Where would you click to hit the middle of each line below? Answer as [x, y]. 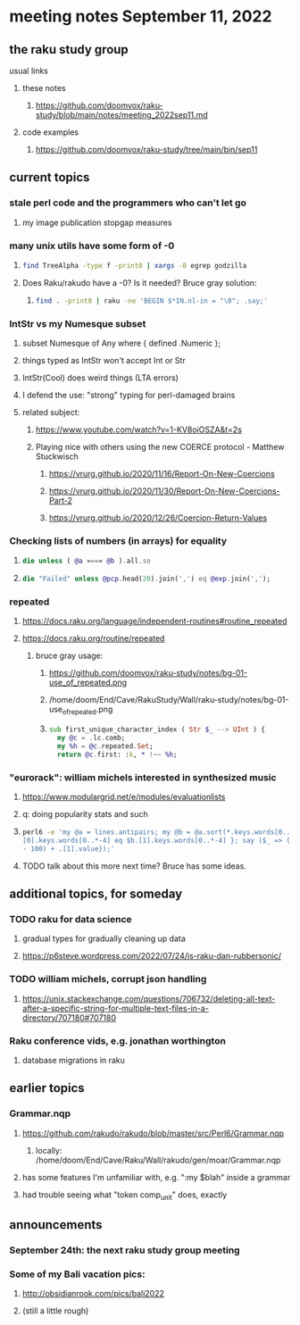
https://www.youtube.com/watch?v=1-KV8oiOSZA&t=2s [139, 429]
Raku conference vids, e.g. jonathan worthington [117, 1040]
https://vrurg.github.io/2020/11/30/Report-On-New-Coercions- [164, 491]
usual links [29, 71]
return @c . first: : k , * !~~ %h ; [117, 754]
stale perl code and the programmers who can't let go [128, 203]
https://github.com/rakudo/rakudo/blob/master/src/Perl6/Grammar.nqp [153, 1133]
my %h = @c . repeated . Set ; [105, 746]
